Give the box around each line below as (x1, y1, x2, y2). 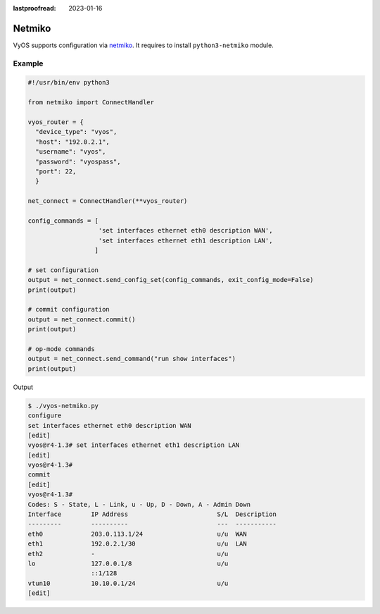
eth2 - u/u (27, 550, 229, 558)
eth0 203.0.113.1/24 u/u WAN (27, 529, 247, 538)
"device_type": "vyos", (35, 128, 118, 136)
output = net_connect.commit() (27, 315, 137, 324)
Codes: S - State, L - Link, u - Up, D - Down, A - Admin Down (27, 501, 251, 508)
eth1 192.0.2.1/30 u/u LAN (27, 540, 247, 548)
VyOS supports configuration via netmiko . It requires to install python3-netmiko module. (13, 41, 274, 49)
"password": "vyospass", (35, 157, 121, 166)
